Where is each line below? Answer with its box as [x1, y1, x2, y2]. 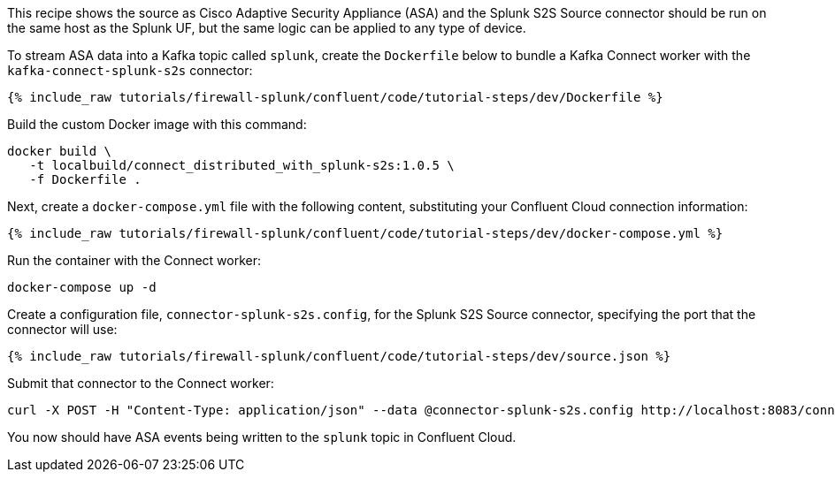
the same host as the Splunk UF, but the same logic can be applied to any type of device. [7, 20, 526, 35]
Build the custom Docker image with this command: [7, 117, 307, 132]
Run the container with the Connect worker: [7, 253, 262, 268]
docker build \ [7, 144, 112, 158]
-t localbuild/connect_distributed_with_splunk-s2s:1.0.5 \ [29, 158, 455, 172]
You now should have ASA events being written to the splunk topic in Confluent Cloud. [7, 430, 517, 445]
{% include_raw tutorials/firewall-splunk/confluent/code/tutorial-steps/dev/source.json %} [7, 349, 671, 363]
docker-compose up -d [7, 280, 157, 294]
